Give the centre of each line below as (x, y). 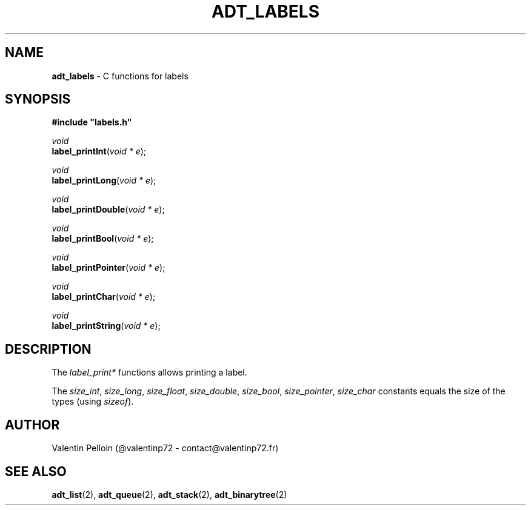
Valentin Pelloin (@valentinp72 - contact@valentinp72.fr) (165, 448)
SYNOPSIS (38, 99)
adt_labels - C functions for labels (120, 76)
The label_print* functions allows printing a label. (149, 373)
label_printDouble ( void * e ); (108, 210)
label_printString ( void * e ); (106, 326)
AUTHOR (32, 425)
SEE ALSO (36, 471)
